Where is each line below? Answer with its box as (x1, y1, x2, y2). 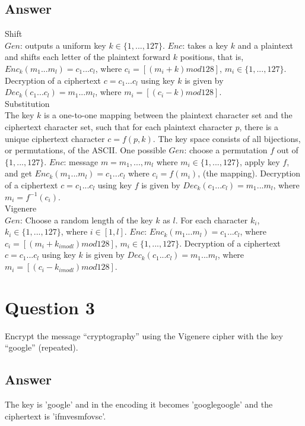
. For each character (175, 213, 248, 226)
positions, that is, (180, 51, 244, 63)
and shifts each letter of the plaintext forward (5, 51, 171, 63)
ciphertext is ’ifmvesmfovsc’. (5, 409, 106, 422)
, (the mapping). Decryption (198, 167, 301, 179)
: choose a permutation (184, 144, 268, 156)
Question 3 (5, 295, 95, 319)
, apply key (239, 155, 280, 168)
